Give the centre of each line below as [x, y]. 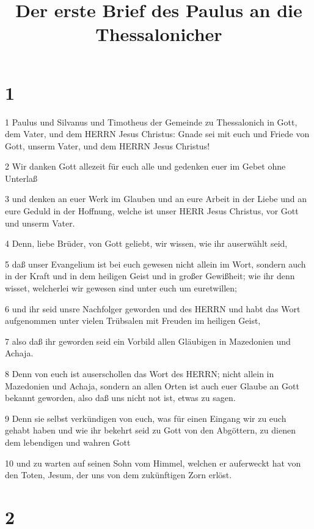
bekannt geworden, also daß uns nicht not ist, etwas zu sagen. [120, 398]
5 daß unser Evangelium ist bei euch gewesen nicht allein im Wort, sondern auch [155, 264]
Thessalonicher [159, 34]
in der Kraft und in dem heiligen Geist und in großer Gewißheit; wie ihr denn [150, 276]
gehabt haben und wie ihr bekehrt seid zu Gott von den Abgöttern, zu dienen [150, 430]
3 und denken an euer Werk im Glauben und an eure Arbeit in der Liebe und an [156, 199]
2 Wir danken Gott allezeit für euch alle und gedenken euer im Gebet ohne [145, 166]
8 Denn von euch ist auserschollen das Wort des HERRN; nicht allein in [140, 373]
